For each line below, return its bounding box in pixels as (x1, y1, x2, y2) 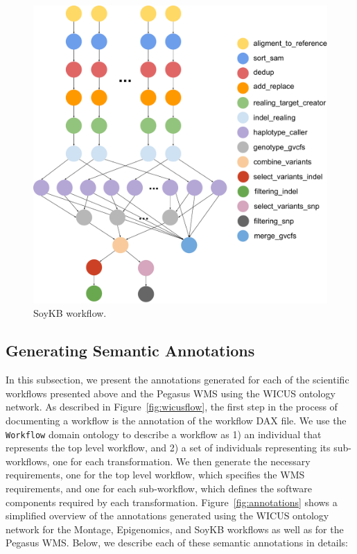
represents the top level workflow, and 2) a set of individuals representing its (6, 440, 331, 455)
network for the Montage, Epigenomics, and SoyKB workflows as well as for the (6, 521, 344, 536)
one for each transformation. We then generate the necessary (53, 453, 311, 468)
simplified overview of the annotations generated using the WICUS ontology (6, 508, 329, 523)
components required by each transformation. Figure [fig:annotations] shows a (6, 494, 338, 509)
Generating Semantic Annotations (6, 340, 255, 361)
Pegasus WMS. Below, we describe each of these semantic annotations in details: (6, 535, 349, 550)
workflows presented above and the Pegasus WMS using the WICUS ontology (6, 386, 336, 400)
